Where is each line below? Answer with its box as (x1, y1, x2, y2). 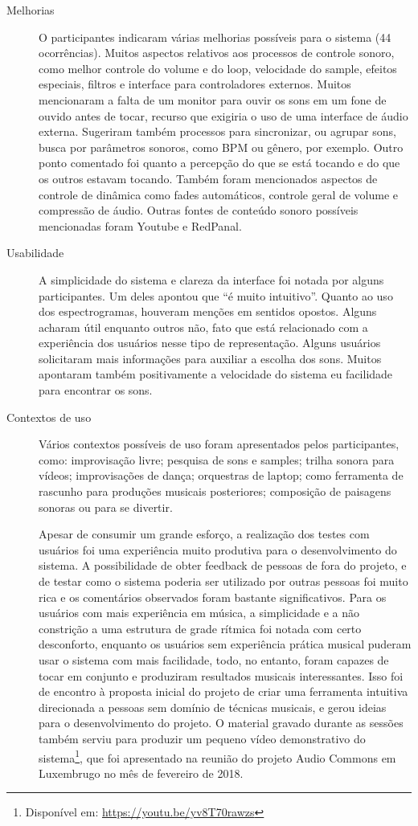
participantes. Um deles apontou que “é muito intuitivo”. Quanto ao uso (39, 287, 393, 304)
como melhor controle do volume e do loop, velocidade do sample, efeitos (39, 59, 397, 76)
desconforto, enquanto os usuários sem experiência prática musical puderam (39, 636, 412, 652)
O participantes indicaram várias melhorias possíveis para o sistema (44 (39, 28, 391, 45)
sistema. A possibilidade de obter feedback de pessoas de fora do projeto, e (39, 557, 407, 574)
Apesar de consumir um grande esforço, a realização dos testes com (39, 525, 370, 542)
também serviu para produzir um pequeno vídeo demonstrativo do (39, 730, 366, 746)
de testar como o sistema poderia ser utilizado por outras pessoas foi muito (39, 573, 408, 589)
